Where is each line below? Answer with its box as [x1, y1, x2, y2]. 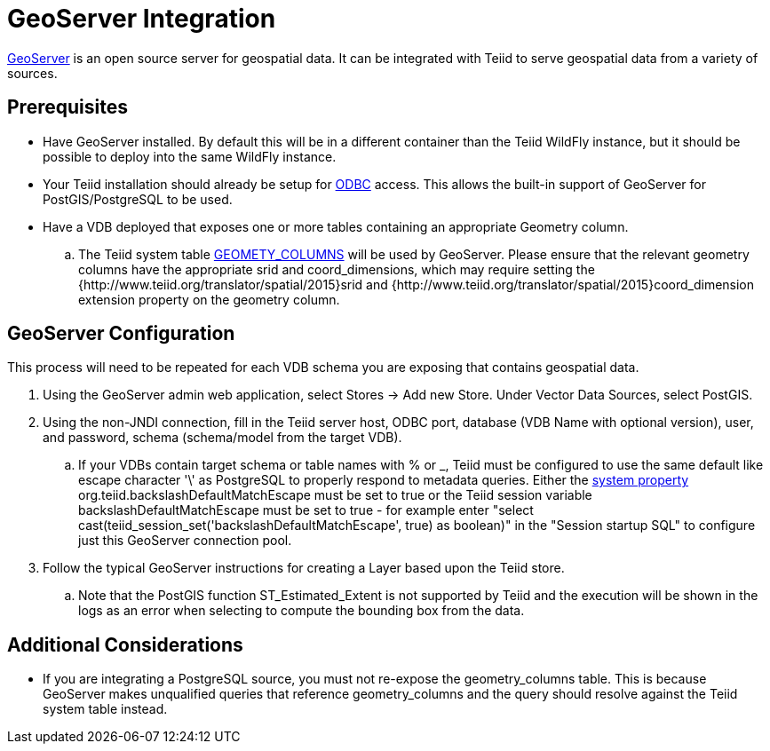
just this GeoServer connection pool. [78, 533, 292, 549]
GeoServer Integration [7, 4, 276, 34]
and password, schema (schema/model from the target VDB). [43, 430, 402, 446]
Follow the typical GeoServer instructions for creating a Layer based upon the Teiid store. [43, 560, 565, 576]
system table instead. [43, 701, 168, 717]
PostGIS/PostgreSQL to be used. [43, 191, 233, 207]
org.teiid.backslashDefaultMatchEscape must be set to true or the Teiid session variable [78, 487, 592, 503]
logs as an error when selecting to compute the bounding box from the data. [78, 603, 525, 619]
